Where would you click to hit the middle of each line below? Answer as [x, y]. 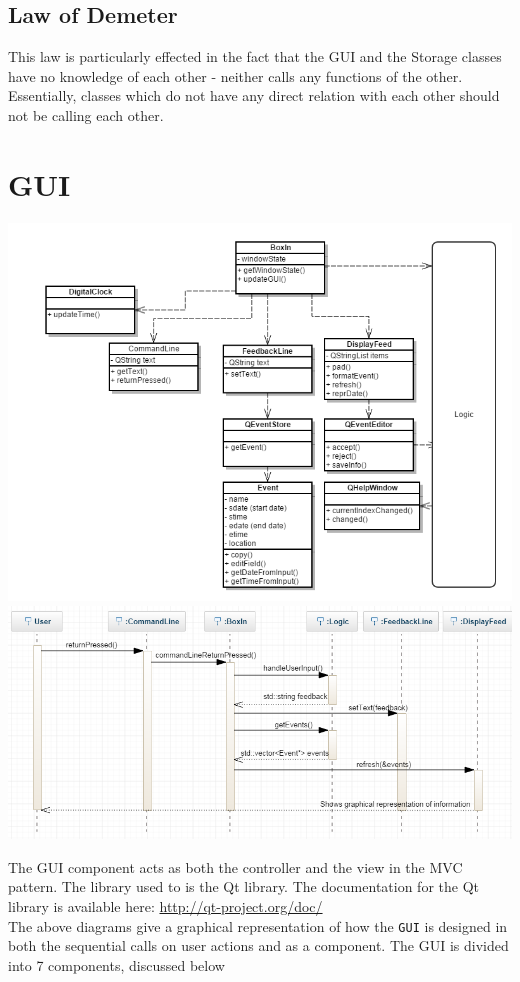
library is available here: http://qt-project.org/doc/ [165, 905]
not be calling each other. [86, 114]
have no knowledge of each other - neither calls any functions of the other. [235, 75]
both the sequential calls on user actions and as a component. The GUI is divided [258, 945]
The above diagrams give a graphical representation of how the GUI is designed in [258, 925]
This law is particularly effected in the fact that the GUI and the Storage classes [255, 56]
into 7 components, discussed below [116, 964]
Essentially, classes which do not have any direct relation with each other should [254, 95]
